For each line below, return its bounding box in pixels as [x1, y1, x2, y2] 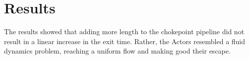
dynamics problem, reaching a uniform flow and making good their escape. [4, 46, 231, 56]
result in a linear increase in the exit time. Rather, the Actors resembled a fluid [4, 36, 246, 46]
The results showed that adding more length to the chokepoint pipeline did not [4, 26, 245, 37]
